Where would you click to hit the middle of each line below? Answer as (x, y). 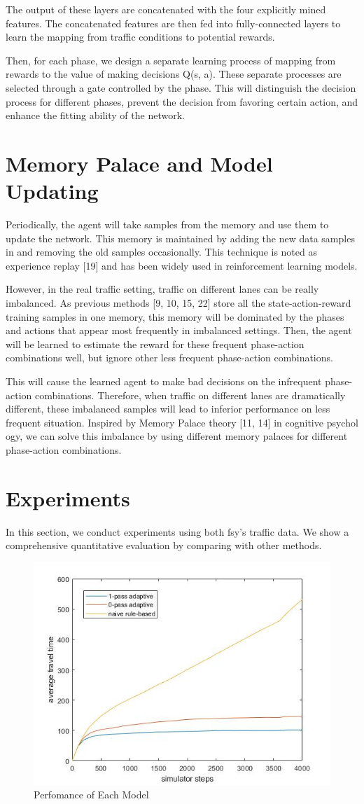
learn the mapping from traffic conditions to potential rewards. (140, 37)
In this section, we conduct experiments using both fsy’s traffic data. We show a (177, 531)
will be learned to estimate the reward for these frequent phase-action (155, 344)
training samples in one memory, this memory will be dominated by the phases (175, 316)
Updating (52, 191)
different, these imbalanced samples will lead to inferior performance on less (168, 409)
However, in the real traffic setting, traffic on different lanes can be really (162, 289)
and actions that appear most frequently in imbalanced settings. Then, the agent (179, 330)
